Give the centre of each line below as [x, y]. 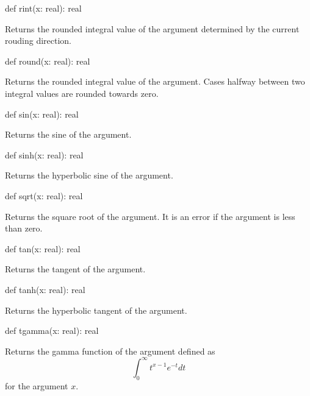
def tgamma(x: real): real [52, 331]
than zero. [24, 228]
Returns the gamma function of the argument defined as [110, 351]
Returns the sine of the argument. [68, 134]
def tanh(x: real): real [45, 289]
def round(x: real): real [48, 61]
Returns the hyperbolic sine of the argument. [89, 175]
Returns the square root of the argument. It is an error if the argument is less [150, 216]
